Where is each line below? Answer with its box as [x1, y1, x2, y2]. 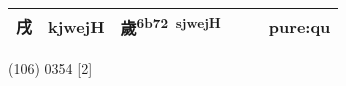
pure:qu [268, 14, 331, 38]
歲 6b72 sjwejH [120, 13, 221, 40]
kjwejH [48, 14, 105, 38]
